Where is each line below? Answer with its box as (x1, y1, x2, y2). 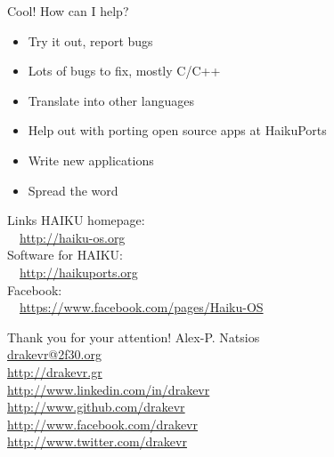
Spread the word (28, 180, 118, 199)
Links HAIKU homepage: (7, 211, 145, 229)
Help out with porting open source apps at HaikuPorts (28, 121, 327, 140)
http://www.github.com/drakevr (7, 397, 185, 416)
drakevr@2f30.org (7, 345, 102, 364)
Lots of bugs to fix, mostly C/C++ (28, 61, 221, 80)
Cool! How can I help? (7, 2, 129, 20)
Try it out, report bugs (28, 31, 153, 50)
